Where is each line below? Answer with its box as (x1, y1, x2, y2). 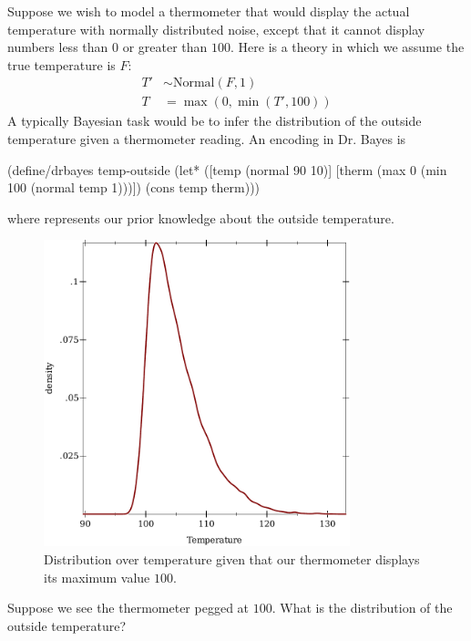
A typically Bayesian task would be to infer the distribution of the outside (7, 111, 422, 130)
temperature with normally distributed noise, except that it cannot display (7, 19, 425, 38)
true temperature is (7, 55, 116, 74)
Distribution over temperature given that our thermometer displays (44, 550, 420, 568)
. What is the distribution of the (271, 598, 453, 617)
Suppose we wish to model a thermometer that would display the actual (7, 2, 410, 20)
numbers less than (7, 37, 108, 57)
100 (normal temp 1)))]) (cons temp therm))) (7, 178, 261, 197)
